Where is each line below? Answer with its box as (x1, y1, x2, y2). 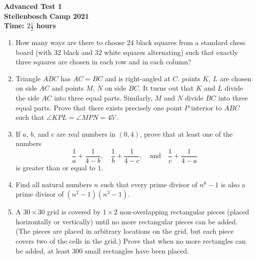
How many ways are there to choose (15, 37, 125, 48)
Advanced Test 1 (4, 1, 62, 11)
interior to (191, 102, 222, 112)
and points (51, 83, 84, 93)
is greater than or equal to (15, 162, 96, 173)
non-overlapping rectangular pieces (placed (119, 207, 250, 217)
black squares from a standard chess (136, 37, 246, 48)
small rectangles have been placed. (85, 245, 189, 256)
